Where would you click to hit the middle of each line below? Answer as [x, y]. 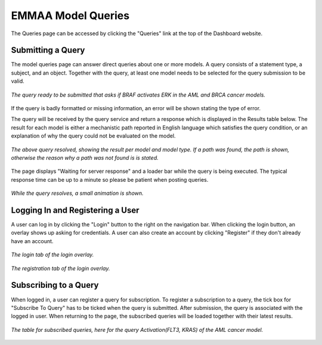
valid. [18, 81]
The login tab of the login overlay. [52, 255]
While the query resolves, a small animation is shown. [77, 193]
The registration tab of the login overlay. [61, 268]
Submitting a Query [48, 50]
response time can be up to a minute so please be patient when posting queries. [110, 179]
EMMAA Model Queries [70, 15]
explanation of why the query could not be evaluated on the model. [93, 136]
